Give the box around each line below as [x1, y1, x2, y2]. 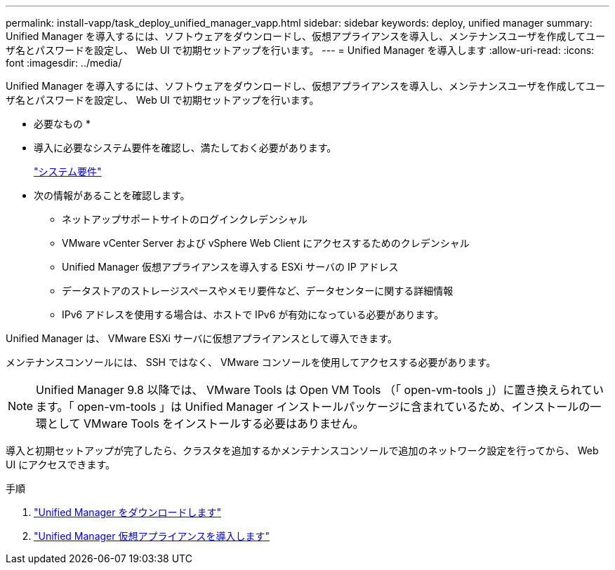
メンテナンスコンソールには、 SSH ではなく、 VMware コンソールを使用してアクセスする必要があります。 [6, 356, 496, 368]
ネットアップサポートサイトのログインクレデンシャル [62, 213, 307, 225]
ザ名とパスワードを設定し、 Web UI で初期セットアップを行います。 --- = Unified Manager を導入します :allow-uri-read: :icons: [6, 44, 595, 56]
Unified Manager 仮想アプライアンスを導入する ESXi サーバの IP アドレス [62, 261, 399, 273]
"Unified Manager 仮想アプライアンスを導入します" [34, 530, 270, 542]
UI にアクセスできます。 [6, 459, 116, 470]
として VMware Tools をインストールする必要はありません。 [47, 416, 364, 430]
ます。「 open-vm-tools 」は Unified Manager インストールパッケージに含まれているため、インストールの [36, 400, 590, 414]
